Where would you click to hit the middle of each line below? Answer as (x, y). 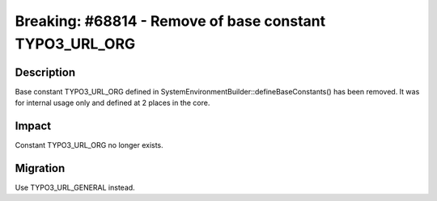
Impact (33, 126)
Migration (40, 168)
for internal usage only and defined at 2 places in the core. (112, 103)
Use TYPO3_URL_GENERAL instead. (75, 188)
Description (45, 72)
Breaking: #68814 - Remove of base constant (170, 21)
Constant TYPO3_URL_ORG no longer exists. (89, 145)
